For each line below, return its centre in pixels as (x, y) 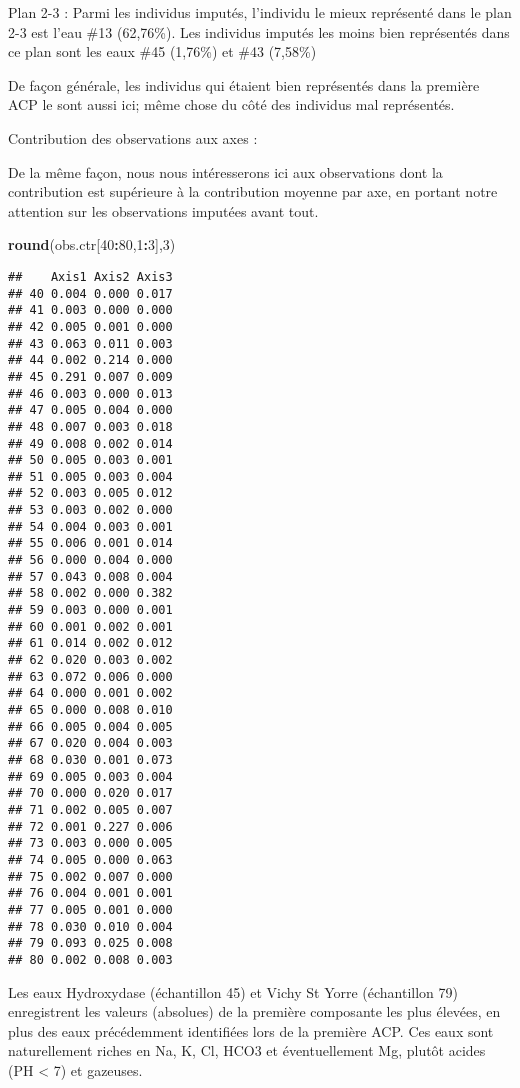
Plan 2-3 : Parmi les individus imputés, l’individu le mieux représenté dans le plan (260, 12)
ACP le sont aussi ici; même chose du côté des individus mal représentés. (231, 104)
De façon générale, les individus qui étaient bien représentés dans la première (244, 84)
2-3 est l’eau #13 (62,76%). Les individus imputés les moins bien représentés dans (259, 31)
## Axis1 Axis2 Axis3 (90, 276)
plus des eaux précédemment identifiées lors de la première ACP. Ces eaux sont (251, 1030)
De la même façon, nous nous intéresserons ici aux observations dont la (225, 171)
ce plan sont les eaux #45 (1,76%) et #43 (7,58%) (162, 51)
